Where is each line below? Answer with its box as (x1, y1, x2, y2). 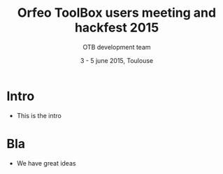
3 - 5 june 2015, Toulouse (80, 56, 154, 64)
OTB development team (82, 43, 151, 51)
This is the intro (16, 111, 62, 119)
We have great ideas (16, 159, 76, 167)
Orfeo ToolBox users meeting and (17, 5, 217, 21)
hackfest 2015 (74, 20, 159, 36)
